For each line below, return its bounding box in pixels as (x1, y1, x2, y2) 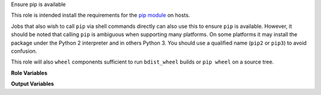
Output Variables (11, 80, 54, 87)
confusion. (11, 47, 37, 55)
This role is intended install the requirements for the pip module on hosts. (11, 12, 190, 19)
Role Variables (11, 69, 48, 77)
